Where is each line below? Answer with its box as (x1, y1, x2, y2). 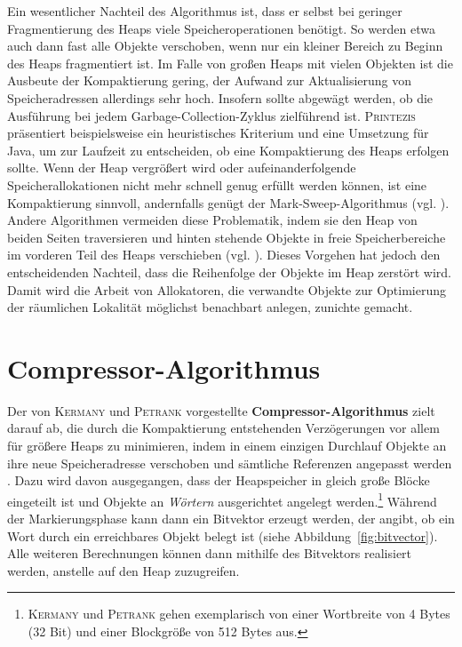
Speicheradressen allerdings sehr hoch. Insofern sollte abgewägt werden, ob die (7, 88, 434, 107)
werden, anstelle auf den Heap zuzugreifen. (7, 561, 240, 579)
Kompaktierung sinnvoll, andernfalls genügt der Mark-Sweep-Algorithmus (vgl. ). (7, 193, 450, 212)
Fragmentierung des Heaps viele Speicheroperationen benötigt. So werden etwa (7, 19, 435, 37)
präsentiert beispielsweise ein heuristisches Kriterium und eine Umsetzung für (7, 124, 429, 142)
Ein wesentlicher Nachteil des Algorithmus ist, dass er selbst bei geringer (7, 2, 402, 20)
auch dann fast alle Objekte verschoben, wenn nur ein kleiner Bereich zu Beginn (7, 36, 443, 55)
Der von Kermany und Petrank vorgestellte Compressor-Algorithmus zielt (7, 401, 435, 419)
